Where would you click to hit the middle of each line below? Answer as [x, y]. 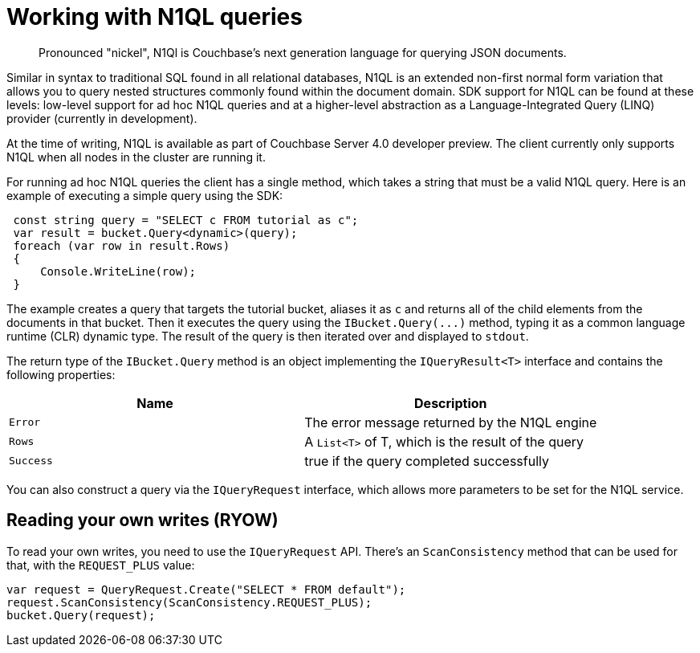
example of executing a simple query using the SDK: [145, 195]
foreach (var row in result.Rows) [122, 245]
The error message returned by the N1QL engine [451, 422]
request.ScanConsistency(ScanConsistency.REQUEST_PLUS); [189, 602]
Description [451, 403]
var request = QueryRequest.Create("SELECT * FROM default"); [206, 589]
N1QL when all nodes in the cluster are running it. [136, 157]
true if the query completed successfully [427, 461]
